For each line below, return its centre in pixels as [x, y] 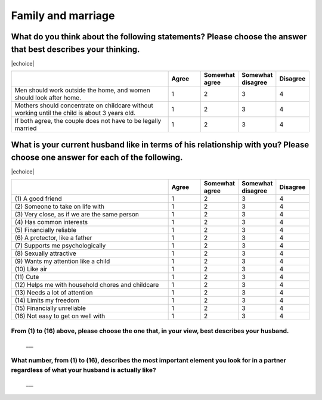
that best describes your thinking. [75, 49]
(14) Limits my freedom [47, 300]
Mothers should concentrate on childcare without [84, 106]
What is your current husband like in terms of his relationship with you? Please [160, 145]
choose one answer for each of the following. [97, 158]
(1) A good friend [38, 199]
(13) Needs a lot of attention [54, 292]
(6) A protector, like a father [53, 237]
